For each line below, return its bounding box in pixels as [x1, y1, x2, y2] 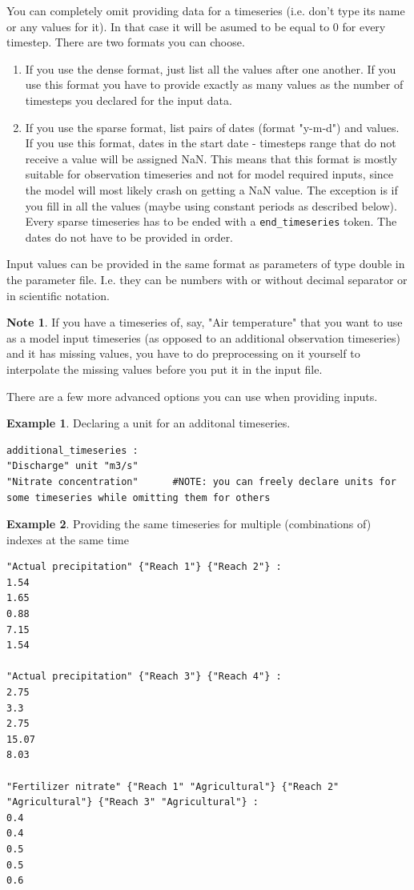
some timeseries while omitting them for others [6, 491, 271, 503]
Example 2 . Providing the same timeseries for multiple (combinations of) [6, 515, 372, 532]
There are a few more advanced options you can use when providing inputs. [6, 387, 378, 404]
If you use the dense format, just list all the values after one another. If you [25, 60, 396, 77]
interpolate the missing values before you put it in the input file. [6, 360, 323, 377]
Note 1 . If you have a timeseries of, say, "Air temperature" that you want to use [6, 314, 403, 331]
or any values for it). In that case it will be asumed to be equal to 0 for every [6, 18, 386, 34]
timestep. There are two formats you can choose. [6, 34, 245, 50]
